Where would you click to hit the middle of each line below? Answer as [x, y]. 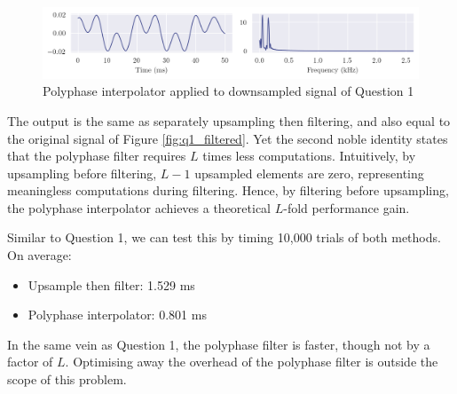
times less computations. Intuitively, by [309, 156]
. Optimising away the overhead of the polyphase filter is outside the [252, 362]
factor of [30, 362]
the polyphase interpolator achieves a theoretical [139, 207]
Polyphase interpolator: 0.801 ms [117, 315]
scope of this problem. [67, 379]
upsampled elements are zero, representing [309, 173]
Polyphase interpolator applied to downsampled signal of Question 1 [228, 91]
